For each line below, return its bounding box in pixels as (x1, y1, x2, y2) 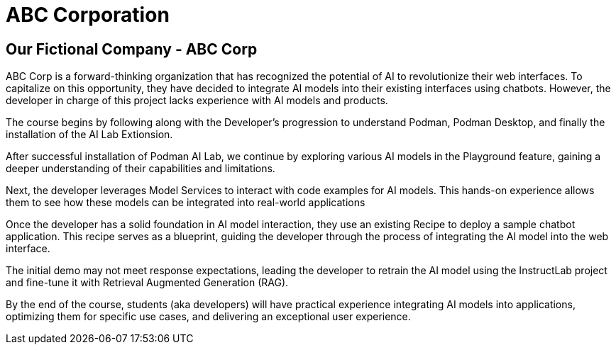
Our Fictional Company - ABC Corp (6, 40, 258, 58)
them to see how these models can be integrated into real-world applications (6, 196, 365, 209)
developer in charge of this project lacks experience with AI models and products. (6, 94, 388, 107)
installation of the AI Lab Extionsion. (6, 128, 173, 141)
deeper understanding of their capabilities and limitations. (6, 162, 275, 175)
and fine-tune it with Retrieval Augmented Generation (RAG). (6, 276, 289, 289)
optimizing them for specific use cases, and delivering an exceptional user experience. (6, 310, 411, 323)
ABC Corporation (6, 3, 170, 27)
